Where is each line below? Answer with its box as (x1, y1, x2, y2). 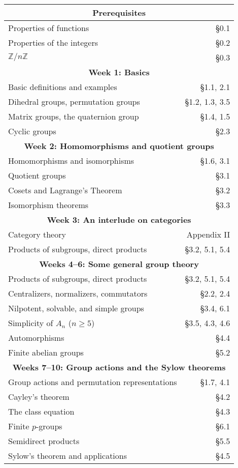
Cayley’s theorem (8, 391, 70, 402)
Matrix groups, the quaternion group (8, 110, 139, 122)
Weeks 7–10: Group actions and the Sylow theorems (12, 361, 226, 373)
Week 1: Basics (88, 66, 150, 78)
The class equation (8, 405, 75, 417)
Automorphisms (8, 332, 64, 343)
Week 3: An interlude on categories (47, 214, 191, 225)
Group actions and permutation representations (8, 376, 177, 388)
